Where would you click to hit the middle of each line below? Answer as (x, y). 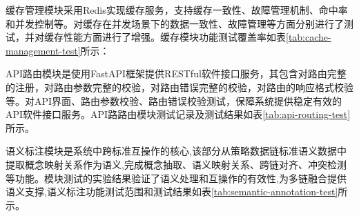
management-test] (43, 50)
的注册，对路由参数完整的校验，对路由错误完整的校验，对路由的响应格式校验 (179, 87)
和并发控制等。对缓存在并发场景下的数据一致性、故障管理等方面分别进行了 (175, 23)
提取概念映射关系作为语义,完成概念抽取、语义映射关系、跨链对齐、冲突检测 (176, 164)
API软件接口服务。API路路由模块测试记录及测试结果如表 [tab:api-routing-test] (178, 114)
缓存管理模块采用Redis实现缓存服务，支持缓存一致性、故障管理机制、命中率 (177, 10)
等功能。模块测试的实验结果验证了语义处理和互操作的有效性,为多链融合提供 (176, 178)
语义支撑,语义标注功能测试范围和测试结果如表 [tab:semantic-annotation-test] (172, 192)
